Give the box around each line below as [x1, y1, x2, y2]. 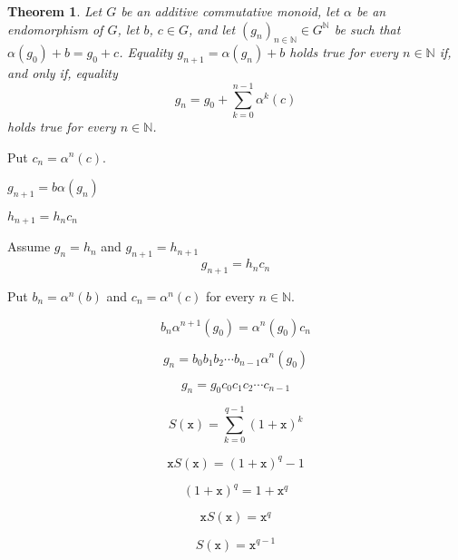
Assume [7, 237, 51, 256]
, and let [188, 19, 236, 38]
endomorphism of [7, 19, 103, 38]
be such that [334, 19, 401, 38]
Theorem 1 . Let [7, 2, 102, 20]
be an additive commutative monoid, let [121, 2, 339, 20]
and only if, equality [7, 64, 118, 83]
